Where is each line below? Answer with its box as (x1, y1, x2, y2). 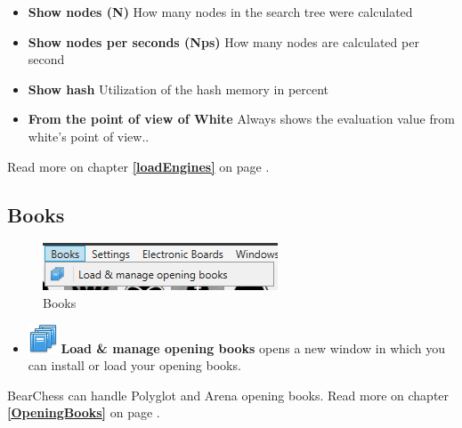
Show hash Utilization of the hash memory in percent (28, 79, 329, 98)
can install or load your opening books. (28, 356, 241, 375)
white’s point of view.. (28, 126, 150, 145)
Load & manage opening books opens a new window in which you (61, 338, 445, 357)
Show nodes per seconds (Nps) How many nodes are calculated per (28, 32, 419, 51)
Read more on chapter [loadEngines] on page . (7, 157, 270, 175)
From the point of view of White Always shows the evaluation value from (28, 109, 455, 128)
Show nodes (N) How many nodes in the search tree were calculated (28, 3, 413, 20)
